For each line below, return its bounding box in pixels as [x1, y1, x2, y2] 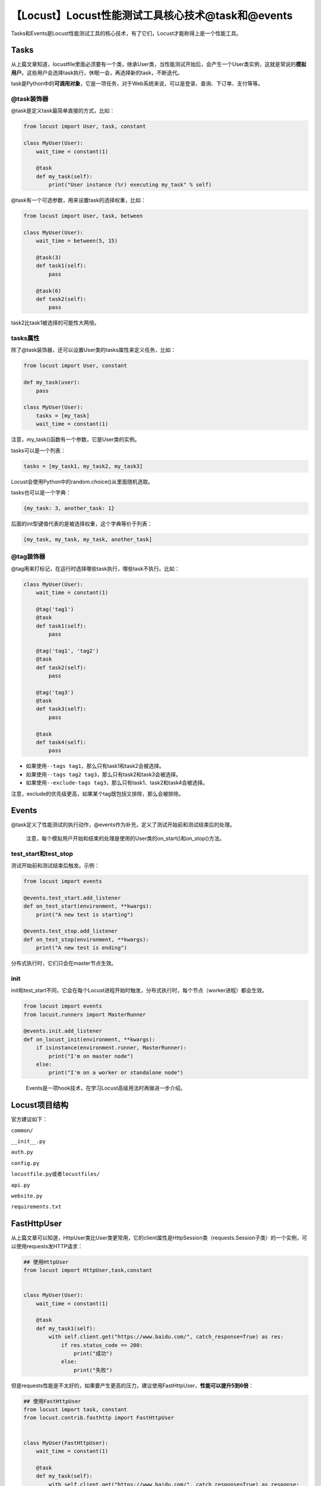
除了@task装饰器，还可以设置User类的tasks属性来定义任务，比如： [11, 347, 177, 354]
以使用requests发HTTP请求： [11, 1242, 83, 1249]
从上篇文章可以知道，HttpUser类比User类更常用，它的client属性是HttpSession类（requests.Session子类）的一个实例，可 [11, 1234, 307, 1242]
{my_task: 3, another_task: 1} [23, 505, 115, 511]
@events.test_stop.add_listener [23, 928, 118, 934]
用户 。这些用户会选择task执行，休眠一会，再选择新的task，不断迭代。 [11, 69, 183, 76]
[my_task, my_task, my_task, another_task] [23, 536, 153, 543]
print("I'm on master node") [48, 1053, 134, 1059]
